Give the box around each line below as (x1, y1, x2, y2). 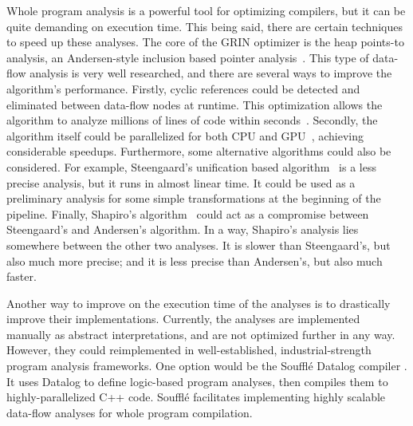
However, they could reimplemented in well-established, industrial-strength (6, 341, 372, 358)
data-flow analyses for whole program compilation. (6, 404, 253, 420)
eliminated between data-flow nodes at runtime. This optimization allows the (6, 96, 383, 112)
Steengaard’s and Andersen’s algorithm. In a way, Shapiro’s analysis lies (6, 221, 359, 238)
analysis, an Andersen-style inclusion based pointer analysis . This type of (6, 49, 369, 65)
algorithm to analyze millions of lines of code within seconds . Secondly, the (6, 112, 378, 128)
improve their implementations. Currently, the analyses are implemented (6, 310, 360, 327)
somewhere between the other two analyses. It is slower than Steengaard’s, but (6, 236, 391, 253)
